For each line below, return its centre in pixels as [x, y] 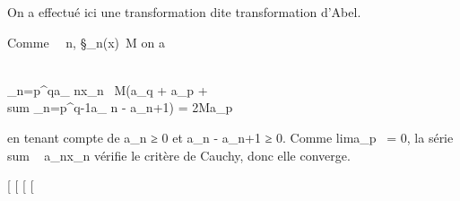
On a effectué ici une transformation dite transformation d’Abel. [184, 12]
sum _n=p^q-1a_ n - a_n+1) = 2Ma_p [120, 107]
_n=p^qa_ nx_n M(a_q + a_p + [108, 89]
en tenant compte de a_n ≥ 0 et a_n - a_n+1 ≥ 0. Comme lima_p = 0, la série [230, 137]
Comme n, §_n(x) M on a [86, 42]
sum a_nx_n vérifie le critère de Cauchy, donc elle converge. [179, 155]
